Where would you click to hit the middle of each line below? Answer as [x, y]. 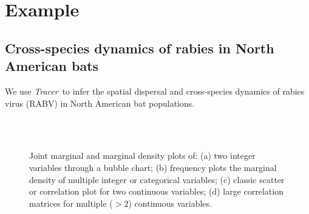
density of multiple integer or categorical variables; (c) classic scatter [157, 179]
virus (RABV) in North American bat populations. [100, 103]
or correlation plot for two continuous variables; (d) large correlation [156, 191]
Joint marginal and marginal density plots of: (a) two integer [142, 155]
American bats [52, 66]
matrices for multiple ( [71, 203]
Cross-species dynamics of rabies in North [140, 48]
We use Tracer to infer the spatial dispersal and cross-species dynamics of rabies [155, 91]
